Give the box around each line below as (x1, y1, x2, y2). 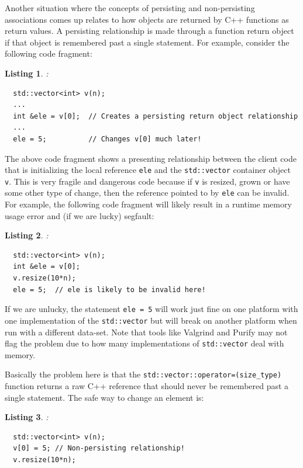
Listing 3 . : (5, 411, 49, 423)
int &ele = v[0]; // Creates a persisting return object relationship (13, 112, 298, 120)
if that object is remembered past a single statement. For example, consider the (5, 36, 290, 48)
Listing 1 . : (5, 67, 49, 79)
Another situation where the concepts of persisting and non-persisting (5, 2, 255, 13)
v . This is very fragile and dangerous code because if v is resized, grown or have (5, 175, 290, 187)
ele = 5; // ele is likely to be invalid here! (13, 285, 206, 294)
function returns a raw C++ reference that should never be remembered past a (5, 380, 289, 392)
